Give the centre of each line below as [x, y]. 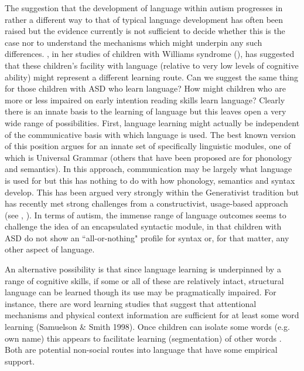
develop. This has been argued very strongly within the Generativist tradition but [152, 192]
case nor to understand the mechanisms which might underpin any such [134, 42]
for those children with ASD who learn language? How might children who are [145, 88]
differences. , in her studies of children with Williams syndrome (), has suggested [150, 54]
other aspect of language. [50, 249]
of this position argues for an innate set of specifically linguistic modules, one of [148, 146]
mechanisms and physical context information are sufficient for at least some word [152, 315]
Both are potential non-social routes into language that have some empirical [141, 350]
